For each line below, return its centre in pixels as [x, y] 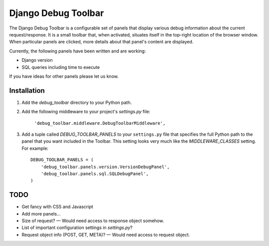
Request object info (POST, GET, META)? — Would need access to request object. [106, 235]
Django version [37, 60]
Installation [27, 91]
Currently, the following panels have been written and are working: [78, 51]
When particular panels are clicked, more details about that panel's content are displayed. [101, 42]
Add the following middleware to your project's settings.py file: [86, 112]
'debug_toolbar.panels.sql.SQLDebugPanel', [95, 174]
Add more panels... [41, 214]
